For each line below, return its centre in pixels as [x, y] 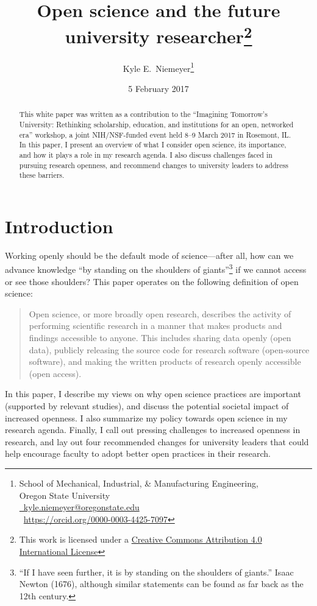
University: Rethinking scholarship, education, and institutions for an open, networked [156, 124]
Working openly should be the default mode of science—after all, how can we [149, 255]
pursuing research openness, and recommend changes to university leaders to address [154, 165]
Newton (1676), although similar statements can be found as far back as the [161, 584]
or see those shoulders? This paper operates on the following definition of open [152, 281]
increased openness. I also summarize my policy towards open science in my [146, 418]
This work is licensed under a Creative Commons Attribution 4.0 [141, 539]
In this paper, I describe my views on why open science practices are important [153, 394]
